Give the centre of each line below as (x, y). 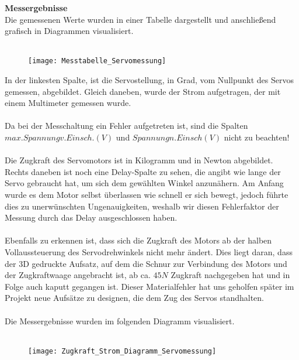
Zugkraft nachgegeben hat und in (230, 275)
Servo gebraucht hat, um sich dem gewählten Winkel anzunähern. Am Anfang (144, 183)
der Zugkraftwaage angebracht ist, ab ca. (78, 275)
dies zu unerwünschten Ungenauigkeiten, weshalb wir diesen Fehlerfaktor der (142, 206)
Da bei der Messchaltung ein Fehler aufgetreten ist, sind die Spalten (126, 126)
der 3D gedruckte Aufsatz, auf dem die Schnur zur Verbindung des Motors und (146, 263)
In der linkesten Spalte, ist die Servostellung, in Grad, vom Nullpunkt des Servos (149, 80)
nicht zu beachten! (257, 137)
